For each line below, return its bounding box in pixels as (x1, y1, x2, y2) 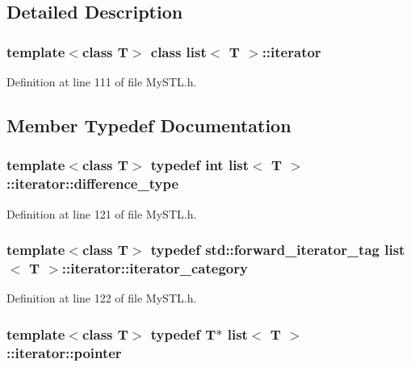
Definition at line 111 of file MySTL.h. (6, 73, 197, 90)
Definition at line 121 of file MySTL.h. (6, 205, 197, 222)
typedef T (150, 323, 216, 344)
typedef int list (150, 155, 250, 175)
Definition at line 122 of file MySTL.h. (6, 290, 197, 307)
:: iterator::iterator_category (61, 257, 248, 277)
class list (150, 41, 207, 61)
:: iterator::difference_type (6, 173, 179, 194)
